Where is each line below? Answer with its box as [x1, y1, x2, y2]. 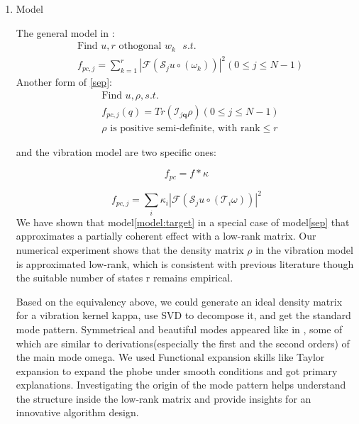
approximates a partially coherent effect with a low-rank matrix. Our [16, 228, 316, 243]
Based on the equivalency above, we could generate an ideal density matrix [16, 294, 343, 308]
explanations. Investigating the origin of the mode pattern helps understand [16, 377, 346, 392]
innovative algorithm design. [16, 405, 139, 420]
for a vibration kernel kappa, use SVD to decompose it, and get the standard [16, 308, 351, 323]
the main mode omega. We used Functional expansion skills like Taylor [16, 350, 325, 364]
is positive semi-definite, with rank [110, 123, 260, 133]
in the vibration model [255, 242, 353, 257]
